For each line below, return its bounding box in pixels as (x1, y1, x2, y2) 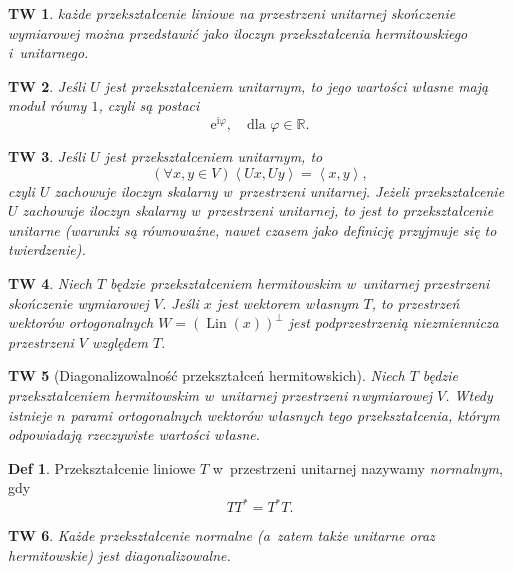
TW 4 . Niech (8, 273, 92, 294)
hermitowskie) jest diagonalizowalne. (8, 545, 231, 566)
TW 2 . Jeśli (8, 75, 86, 96)
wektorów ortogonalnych (8, 312, 154, 333)
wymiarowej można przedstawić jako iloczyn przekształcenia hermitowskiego (8, 22, 468, 43)
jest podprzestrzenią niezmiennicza (288, 312, 499, 333)
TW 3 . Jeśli (8, 146, 86, 167)
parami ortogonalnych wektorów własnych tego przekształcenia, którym (70, 404, 500, 425)
